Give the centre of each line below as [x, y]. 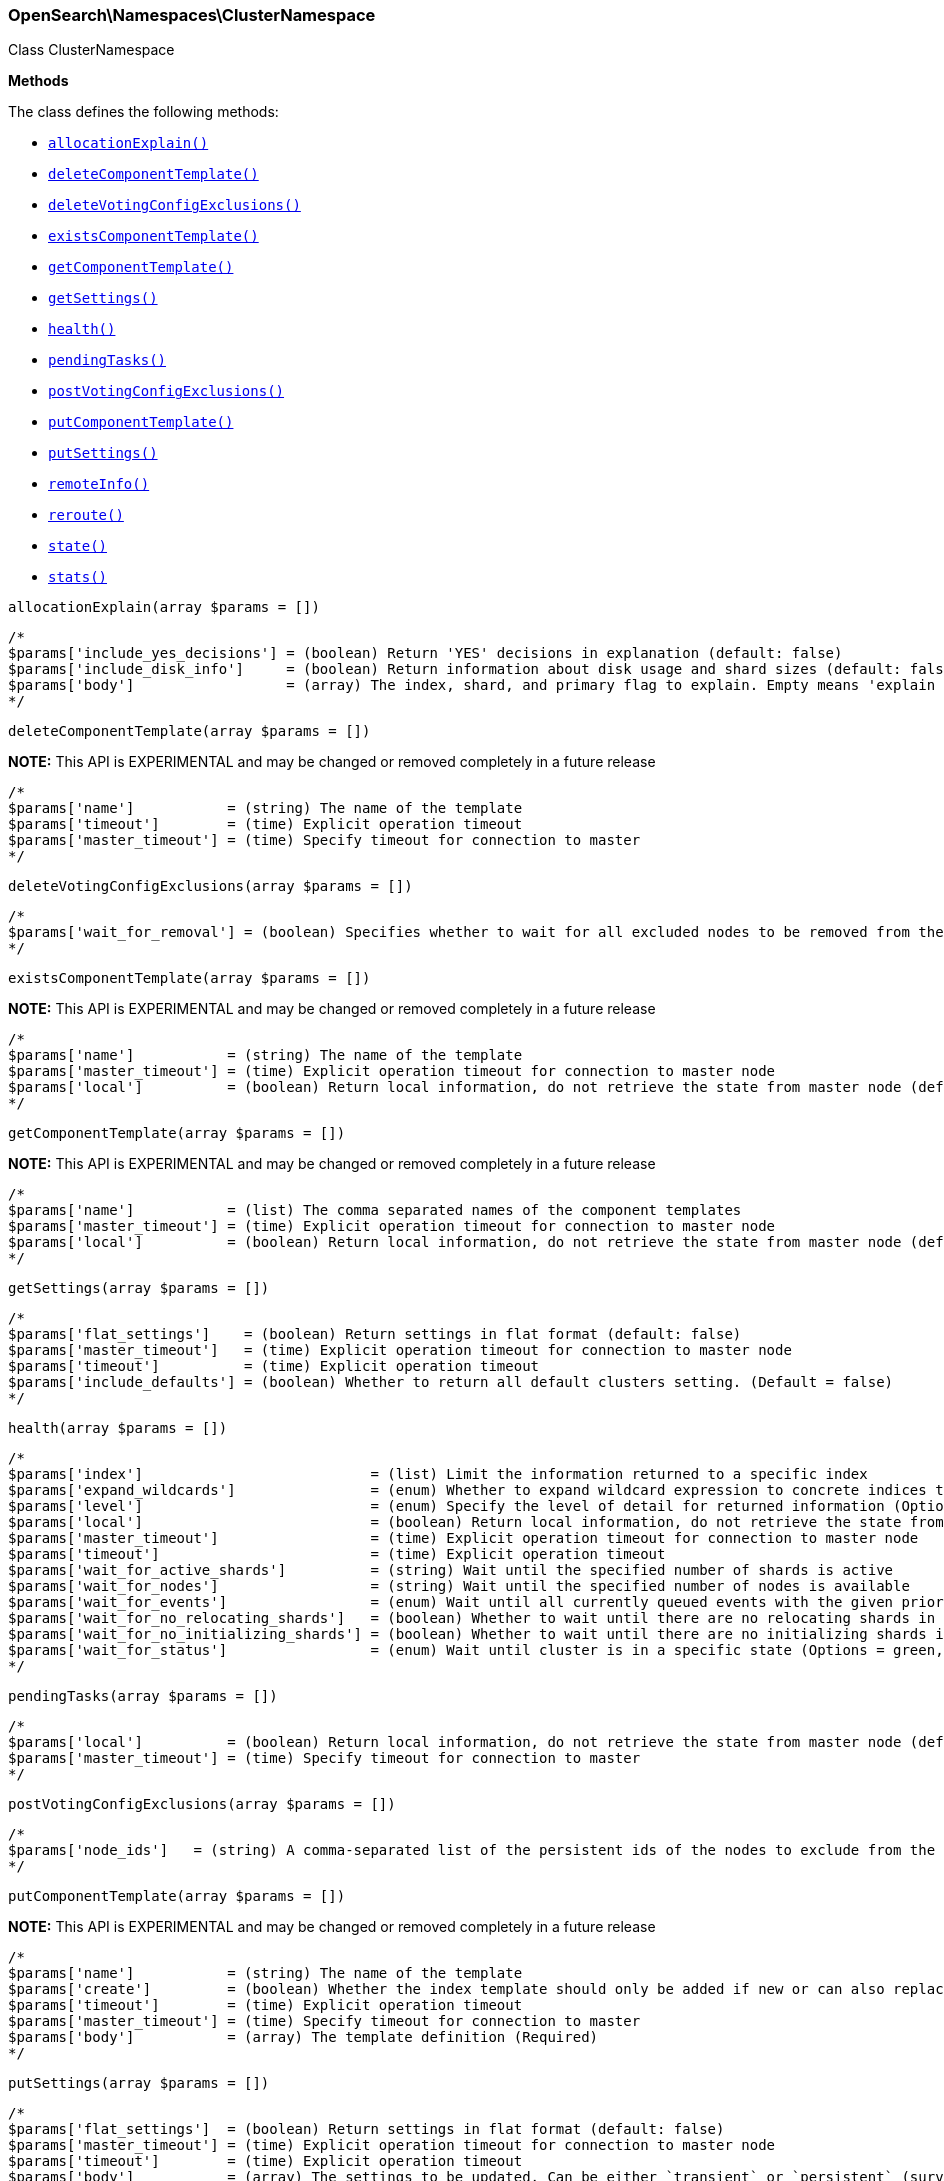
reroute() [86, 515]
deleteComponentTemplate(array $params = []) [189, 731]
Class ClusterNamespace [91, 50]
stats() [78, 577]
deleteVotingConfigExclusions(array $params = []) [210, 886]
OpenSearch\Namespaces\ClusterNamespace [192, 15]
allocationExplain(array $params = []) [164, 607]
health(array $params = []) [118, 1428]
